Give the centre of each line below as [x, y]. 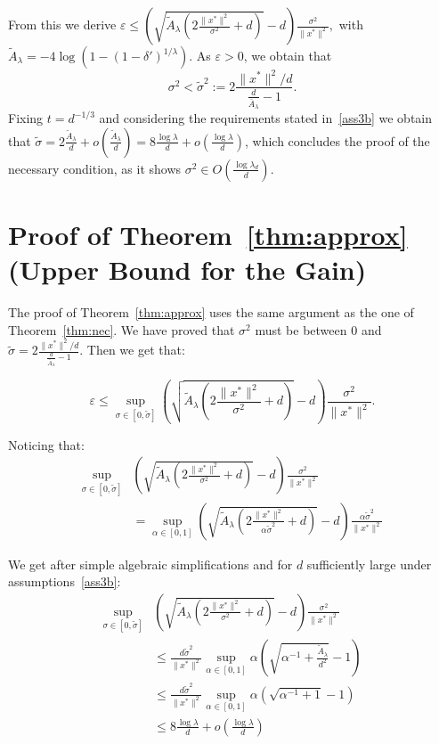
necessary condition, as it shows [95, 168]
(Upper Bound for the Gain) [187, 270]
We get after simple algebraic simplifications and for [150, 564]
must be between [301, 329]
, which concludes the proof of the [337, 140]
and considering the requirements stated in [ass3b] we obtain [266, 118]
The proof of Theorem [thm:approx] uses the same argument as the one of [211, 312]
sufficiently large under [369, 564]
